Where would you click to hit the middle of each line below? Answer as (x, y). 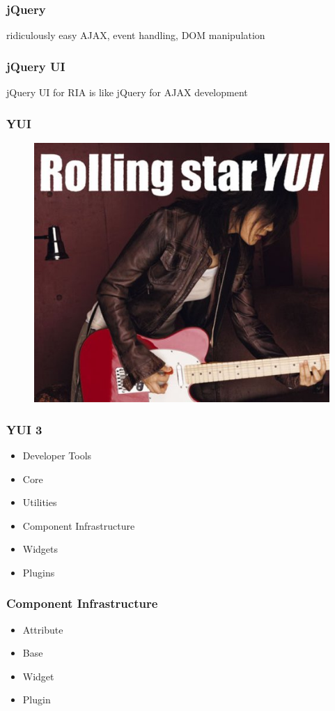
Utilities (40, 502)
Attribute (43, 629)
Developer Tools (57, 455)
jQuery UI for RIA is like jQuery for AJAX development (127, 92)
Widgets (40, 549)
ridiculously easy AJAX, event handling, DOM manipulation (136, 35)
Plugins (39, 572)
